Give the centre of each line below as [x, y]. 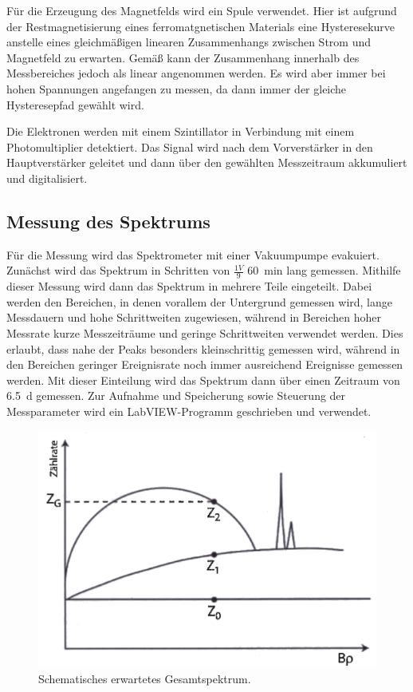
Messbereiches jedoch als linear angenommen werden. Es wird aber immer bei [196, 73]
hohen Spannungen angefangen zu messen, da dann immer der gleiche [177, 88]
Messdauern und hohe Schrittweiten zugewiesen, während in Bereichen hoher [194, 317]
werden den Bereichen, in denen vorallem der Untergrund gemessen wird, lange [199, 301]
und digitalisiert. [47, 178]
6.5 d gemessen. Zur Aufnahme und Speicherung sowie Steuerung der [176, 395]
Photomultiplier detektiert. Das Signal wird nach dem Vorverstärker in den [190, 146]
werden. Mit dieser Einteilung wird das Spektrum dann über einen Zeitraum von [203, 380]
